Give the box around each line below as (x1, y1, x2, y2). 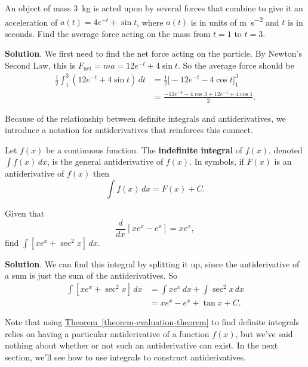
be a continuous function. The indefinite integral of (46, 143, 243, 156)
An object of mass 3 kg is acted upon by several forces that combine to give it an (5, 2, 303, 14)
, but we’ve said (235, 327, 293, 340)
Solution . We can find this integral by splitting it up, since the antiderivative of (5, 257, 300, 270)
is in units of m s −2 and (190, 14, 279, 28)
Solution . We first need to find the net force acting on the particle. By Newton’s (5, 47, 303, 60)
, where (137, 16, 164, 28)
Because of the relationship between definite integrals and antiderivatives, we (5, 112, 286, 124)
